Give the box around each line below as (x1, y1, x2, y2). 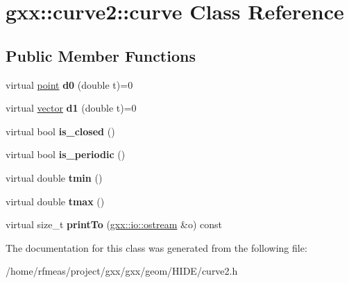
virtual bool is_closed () (6, 123, 115, 138)
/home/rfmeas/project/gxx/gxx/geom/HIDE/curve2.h (6, 264, 238, 278)
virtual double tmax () (6, 194, 105, 208)
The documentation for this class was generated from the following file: (6, 240, 307, 255)
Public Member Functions (6, 44, 196, 66)
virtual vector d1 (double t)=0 (6, 101, 137, 115)
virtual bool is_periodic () (6, 147, 126, 162)
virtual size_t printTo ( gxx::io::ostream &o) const (6, 217, 223, 232)
